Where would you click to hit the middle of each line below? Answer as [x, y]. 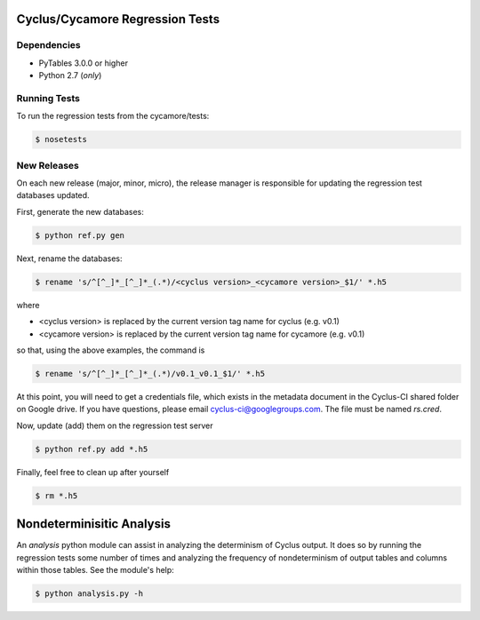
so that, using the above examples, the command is [111, 350]
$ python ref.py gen [80, 235]
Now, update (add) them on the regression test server [115, 425]
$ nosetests [61, 139]
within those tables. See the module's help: [96, 569]
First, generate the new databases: [80, 211]
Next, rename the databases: [70, 258]
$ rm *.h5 [56, 496]
